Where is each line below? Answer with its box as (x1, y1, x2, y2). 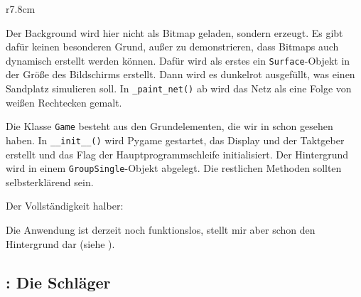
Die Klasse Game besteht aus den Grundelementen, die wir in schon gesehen (6, 119, 333, 134)
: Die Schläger (6, 271, 111, 293)
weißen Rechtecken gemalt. (6, 94, 122, 109)
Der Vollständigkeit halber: (6, 198, 124, 213)
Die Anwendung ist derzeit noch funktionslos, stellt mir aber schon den (6, 222, 316, 237)
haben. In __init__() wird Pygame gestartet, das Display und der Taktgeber (6, 132, 345, 147)
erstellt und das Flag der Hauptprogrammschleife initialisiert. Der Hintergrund (6, 146, 349, 161)
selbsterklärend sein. (6, 174, 94, 189)
